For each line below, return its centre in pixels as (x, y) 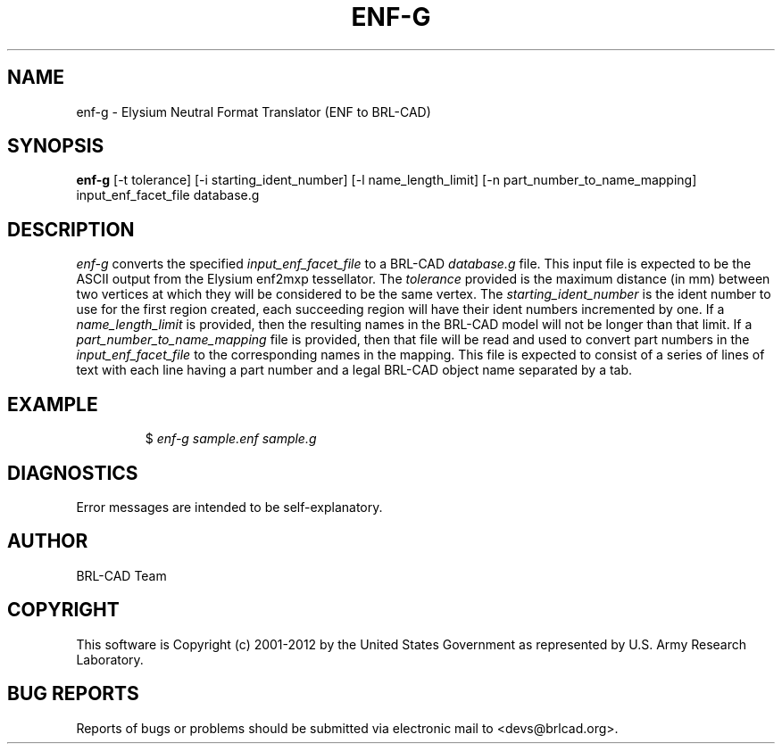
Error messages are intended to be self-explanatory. (229, 507)
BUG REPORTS (73, 694)
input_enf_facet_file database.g (168, 195)
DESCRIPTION (71, 229)
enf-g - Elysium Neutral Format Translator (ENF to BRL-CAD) (254, 111)
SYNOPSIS (56, 146)
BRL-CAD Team (121, 575)
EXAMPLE (53, 404)
